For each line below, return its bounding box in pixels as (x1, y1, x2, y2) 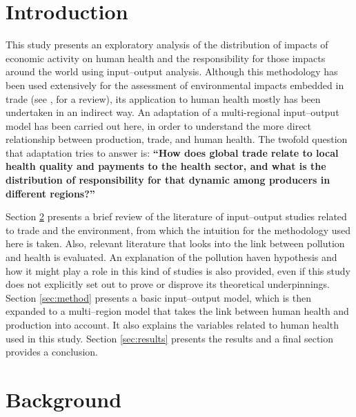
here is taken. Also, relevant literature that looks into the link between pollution (6, 236, 345, 251)
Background (6, 385, 122, 413)
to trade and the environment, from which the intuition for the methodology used (6, 222, 350, 237)
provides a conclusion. (6, 345, 98, 359)
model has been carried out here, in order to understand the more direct (6, 118, 312, 133)
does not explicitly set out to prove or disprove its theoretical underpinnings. (6, 277, 330, 291)
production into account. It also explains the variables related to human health (6, 318, 339, 331)
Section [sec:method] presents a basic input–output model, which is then (6, 290, 312, 304)
